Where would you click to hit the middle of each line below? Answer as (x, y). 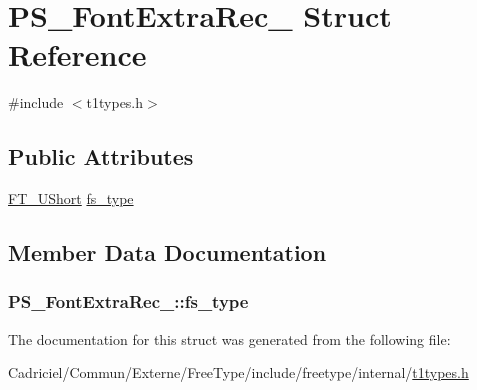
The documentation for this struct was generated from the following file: (229, 338)
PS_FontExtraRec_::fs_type (128, 301)
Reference (77, 54)
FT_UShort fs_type (71, 198)
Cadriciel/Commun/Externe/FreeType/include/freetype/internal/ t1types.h (238, 372)
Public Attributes (101, 156)
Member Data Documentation (167, 252)
